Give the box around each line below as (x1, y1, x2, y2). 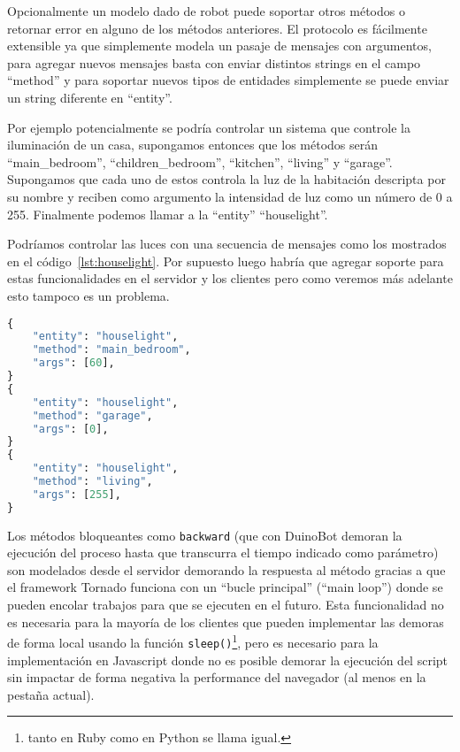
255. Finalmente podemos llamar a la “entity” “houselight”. (7, 204, 328, 223)
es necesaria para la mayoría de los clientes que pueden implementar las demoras (7, 612, 444, 631)
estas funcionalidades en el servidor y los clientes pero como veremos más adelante (7, 269, 453, 288)
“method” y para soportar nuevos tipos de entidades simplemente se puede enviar (7, 71, 449, 89)
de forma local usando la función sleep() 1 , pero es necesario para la (7, 631, 379, 651)
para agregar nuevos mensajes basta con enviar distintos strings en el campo (7, 53, 421, 72)
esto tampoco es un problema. (7, 286, 170, 304)
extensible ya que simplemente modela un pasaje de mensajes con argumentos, (7, 36, 432, 55)
